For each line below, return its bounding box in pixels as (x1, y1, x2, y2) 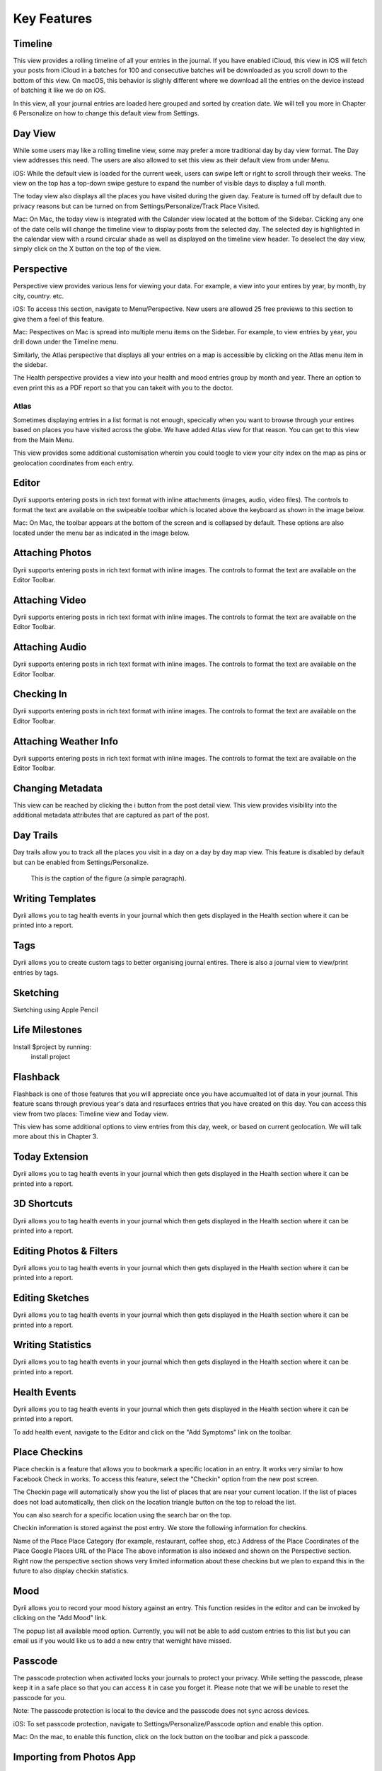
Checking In (13, 688, 67, 701)
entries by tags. (13, 968, 59, 977)
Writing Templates (13, 893, 97, 905)
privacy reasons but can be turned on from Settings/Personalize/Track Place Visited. (13, 202, 260, 210)
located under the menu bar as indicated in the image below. (13, 528, 190, 537)
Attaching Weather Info (13, 735, 119, 747)
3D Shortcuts (13, 1198, 74, 1210)
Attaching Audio (13, 641, 87, 653)
